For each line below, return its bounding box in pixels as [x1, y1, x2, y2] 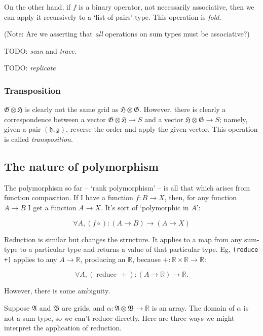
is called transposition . [4, 133, 73, 144]
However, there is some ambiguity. [4, 285, 110, 296]
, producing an [80, 253, 126, 264]
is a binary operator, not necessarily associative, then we [79, 2, 254, 12]
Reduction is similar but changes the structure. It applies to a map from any [4, 234, 242, 244]
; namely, [219, 114, 248, 124]
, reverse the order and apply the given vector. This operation [66, 124, 258, 134]
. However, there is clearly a [139, 104, 226, 115]
